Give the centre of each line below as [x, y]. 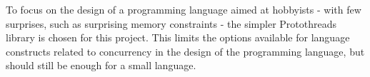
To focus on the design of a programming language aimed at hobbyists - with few [184, 9]
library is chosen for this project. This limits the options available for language [178, 37]
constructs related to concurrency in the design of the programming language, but [185, 51]
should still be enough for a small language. [101, 65]
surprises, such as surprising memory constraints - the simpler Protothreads [171, 23]
